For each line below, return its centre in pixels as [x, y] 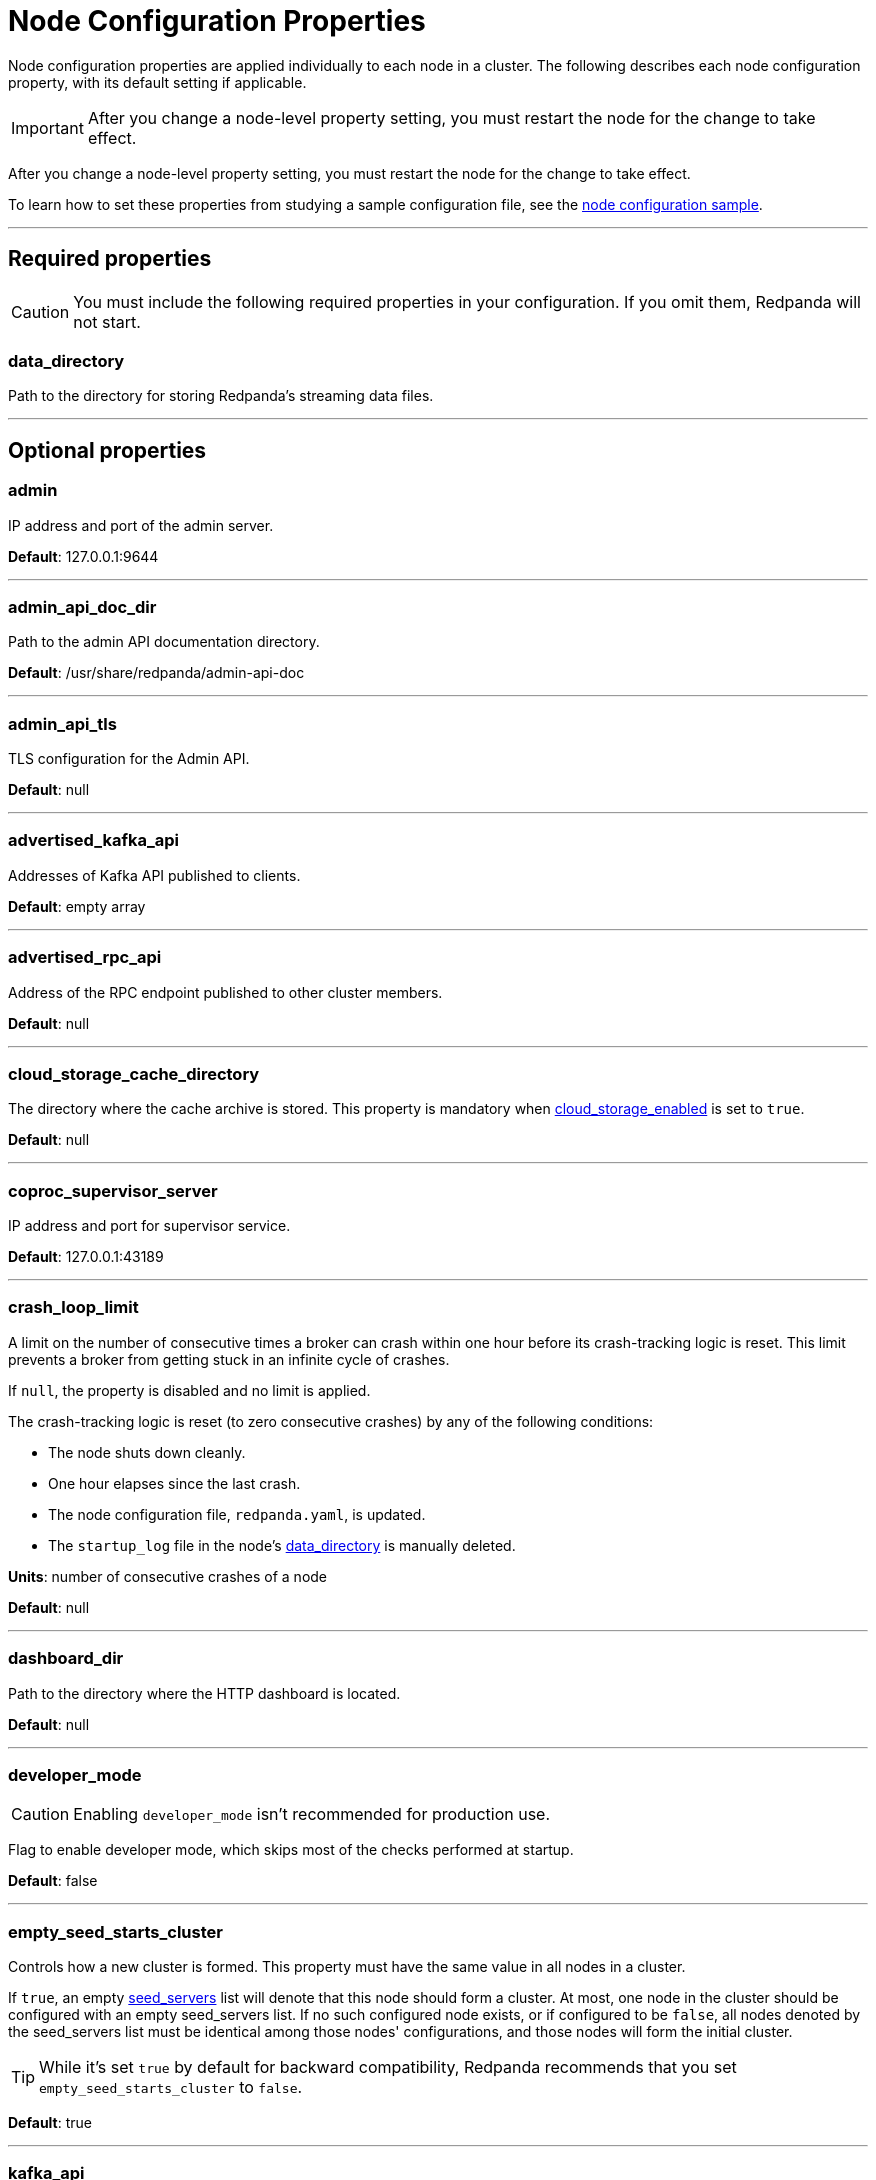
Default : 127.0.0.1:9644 [83, 556]
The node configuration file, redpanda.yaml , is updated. [237, 1514]
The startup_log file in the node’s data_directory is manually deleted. [282, 1545]
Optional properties [107, 450]
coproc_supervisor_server [113, 1190]
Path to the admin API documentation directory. [164, 642]
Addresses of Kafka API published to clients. [154, 875]
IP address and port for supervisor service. [149, 1226]
